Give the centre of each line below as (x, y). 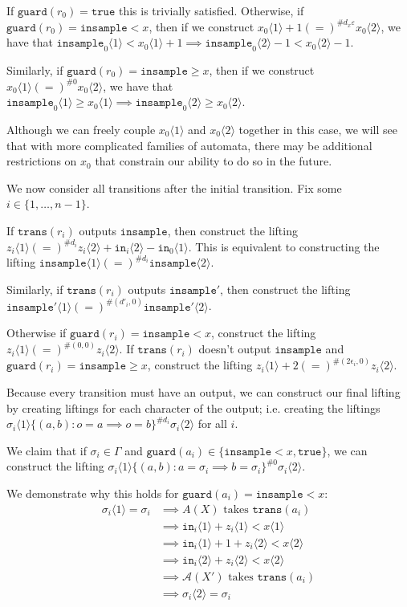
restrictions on (42, 161)
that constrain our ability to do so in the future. (214, 161)
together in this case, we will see (318, 129)
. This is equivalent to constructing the (284, 246)
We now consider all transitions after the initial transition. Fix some (174, 187)
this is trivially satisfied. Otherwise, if (211, 10)
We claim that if (47, 450)
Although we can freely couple (81, 129)
